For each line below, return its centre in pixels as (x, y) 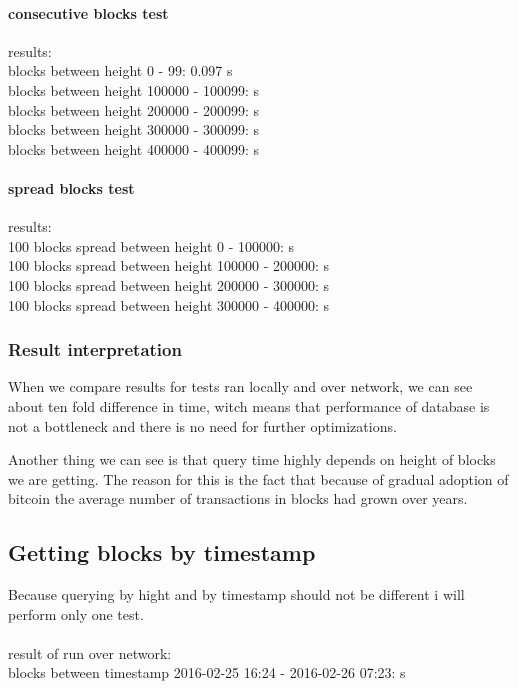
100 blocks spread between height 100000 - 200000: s (169, 265)
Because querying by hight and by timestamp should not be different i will (236, 594)
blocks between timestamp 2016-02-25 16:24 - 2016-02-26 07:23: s (207, 672)
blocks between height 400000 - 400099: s (133, 148)
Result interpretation (95, 349)
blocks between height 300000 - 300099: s (133, 129)
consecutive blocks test (88, 12)
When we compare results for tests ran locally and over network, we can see (240, 386)
